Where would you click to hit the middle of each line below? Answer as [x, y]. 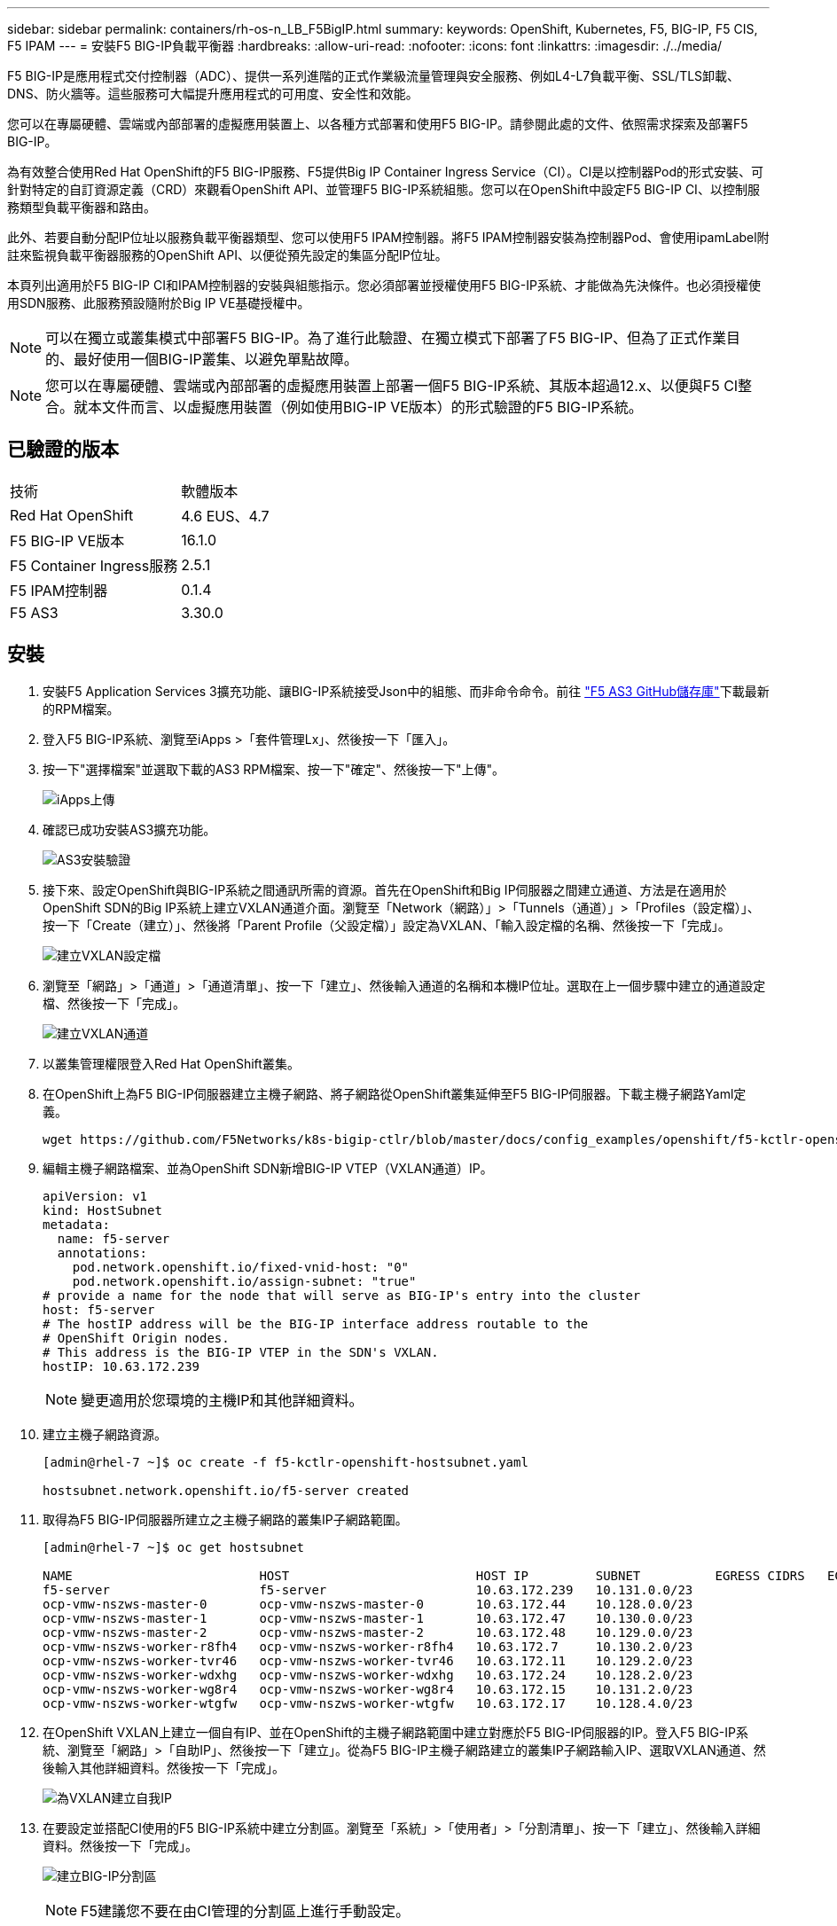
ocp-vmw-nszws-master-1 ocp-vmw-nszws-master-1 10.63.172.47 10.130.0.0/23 [368, 1618]
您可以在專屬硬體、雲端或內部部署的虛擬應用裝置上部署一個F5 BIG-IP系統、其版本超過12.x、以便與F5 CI [392, 386]
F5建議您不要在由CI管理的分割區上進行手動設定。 [245, 1910]
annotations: [102, 1253]
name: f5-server [113, 1238]
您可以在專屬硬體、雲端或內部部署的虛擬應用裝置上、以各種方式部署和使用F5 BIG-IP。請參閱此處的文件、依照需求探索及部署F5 [378, 124]
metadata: [76, 1224]
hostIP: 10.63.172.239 [121, 1366]
